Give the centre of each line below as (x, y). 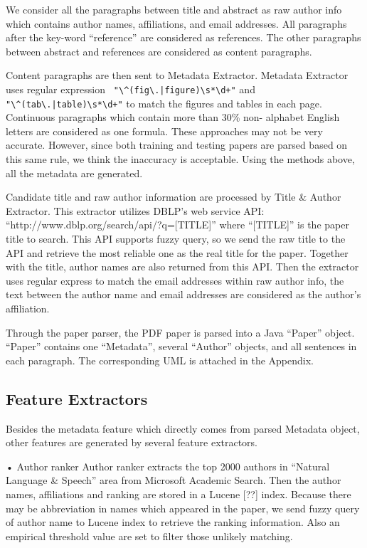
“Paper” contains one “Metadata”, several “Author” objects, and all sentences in (181, 346)
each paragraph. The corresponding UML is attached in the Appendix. (160, 360)
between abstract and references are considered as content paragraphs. (159, 51)
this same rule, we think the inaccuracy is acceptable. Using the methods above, (180, 159)
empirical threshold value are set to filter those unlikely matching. (149, 536)
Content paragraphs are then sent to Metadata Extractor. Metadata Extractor (177, 75)
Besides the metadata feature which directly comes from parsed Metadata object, (183, 428)
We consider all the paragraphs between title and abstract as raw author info (174, 9)
